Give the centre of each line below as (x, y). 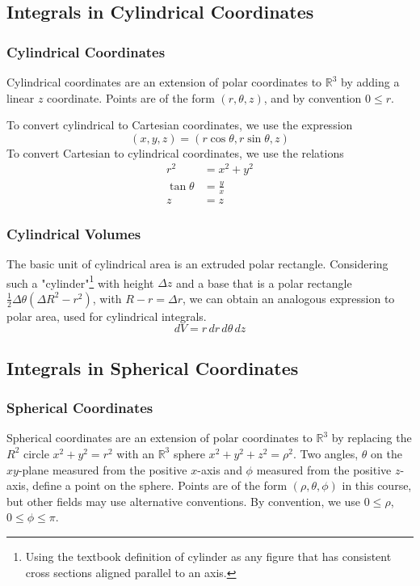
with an (135, 453)
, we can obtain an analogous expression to (288, 298)
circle (36, 453)
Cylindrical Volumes (74, 233)
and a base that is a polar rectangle (264, 282)
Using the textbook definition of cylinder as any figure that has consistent (208, 556)
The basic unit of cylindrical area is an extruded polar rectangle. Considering (197, 263)
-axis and (220, 469)
